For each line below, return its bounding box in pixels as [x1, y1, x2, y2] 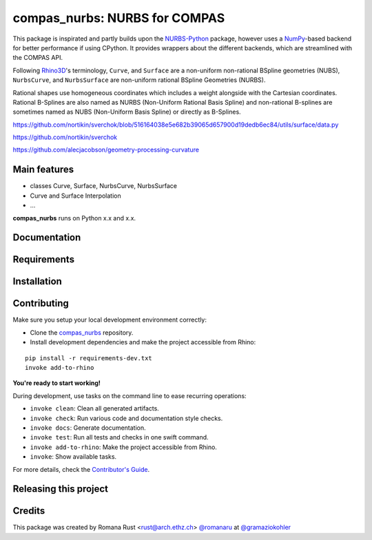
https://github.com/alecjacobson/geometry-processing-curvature [12, 145, 200, 154]
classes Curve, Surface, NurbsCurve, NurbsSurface [30, 182, 177, 190]
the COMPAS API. [12, 54, 63, 62]
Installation [12, 276, 62, 287]
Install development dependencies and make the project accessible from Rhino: [30, 338, 256, 346]
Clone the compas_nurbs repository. [30, 328, 134, 337]
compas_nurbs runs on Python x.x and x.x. [12, 214, 136, 222]
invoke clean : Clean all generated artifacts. [30, 404, 160, 413]
